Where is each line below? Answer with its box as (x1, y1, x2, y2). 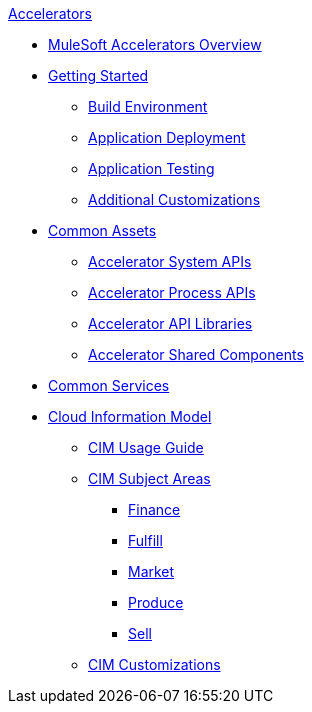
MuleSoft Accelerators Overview (48, 36, 262, 53)
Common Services (48, 377, 170, 394)
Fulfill (128, 532, 163, 549)
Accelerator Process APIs (88, 284, 256, 301)
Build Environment (88, 98, 208, 115)
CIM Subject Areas (88, 470, 211, 487)
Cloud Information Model (48, 408, 212, 425)
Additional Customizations (88, 191, 261, 208)
